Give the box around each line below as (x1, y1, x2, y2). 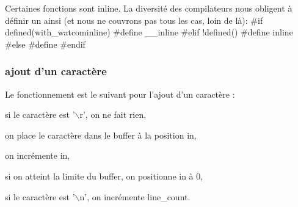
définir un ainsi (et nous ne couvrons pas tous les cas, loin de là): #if (5, 13, 263, 26)
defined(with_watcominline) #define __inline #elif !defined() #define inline (5, 26, 293, 38)
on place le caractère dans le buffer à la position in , (5, 128, 197, 141)
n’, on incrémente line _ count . (79, 190, 191, 203)
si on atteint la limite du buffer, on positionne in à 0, (5, 169, 203, 182)
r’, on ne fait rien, (79, 108, 147, 121)
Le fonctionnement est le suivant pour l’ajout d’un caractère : (5, 87, 235, 100)
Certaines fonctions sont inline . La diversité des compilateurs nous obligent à (5, 2, 293, 14)
